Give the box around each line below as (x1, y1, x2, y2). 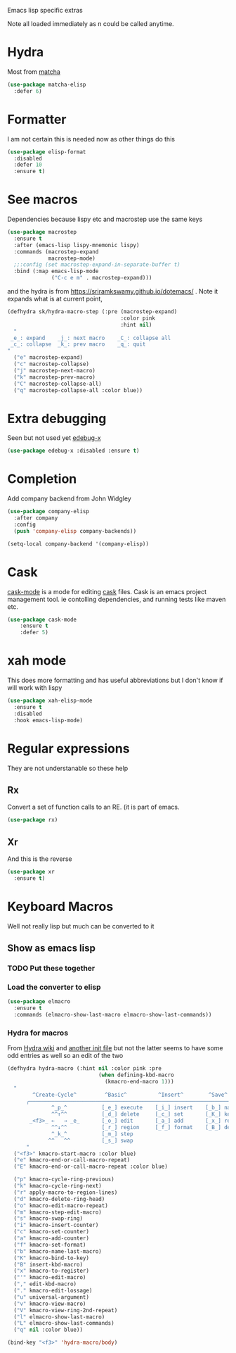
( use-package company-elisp (7, 508, 90, 515)
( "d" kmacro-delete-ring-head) (13, 1195, 105, 1202)
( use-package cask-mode (7, 616, 77, 623)
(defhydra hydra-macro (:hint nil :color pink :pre (7, 1065, 162, 1072)
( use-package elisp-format (7, 148, 86, 156)
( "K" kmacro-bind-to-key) (13, 1254, 90, 1261)
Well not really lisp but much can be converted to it (7, 921, 155, 930)
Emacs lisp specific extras (7, 6, 83, 14)
